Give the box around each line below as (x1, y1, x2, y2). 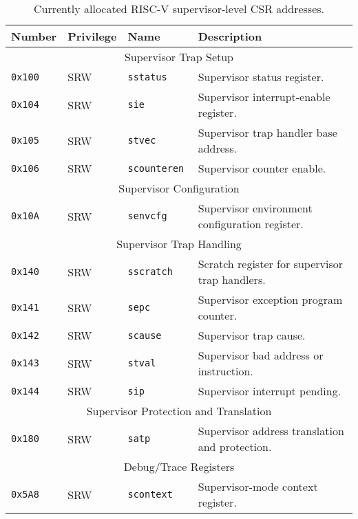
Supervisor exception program (198, 291, 343, 307)
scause (127, 329, 162, 341)
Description (198, 28, 262, 44)
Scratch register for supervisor (198, 256, 343, 272)
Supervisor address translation (198, 423, 344, 439)
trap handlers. (198, 272, 266, 287)
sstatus (127, 71, 167, 82)
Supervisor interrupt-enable (198, 89, 330, 104)
